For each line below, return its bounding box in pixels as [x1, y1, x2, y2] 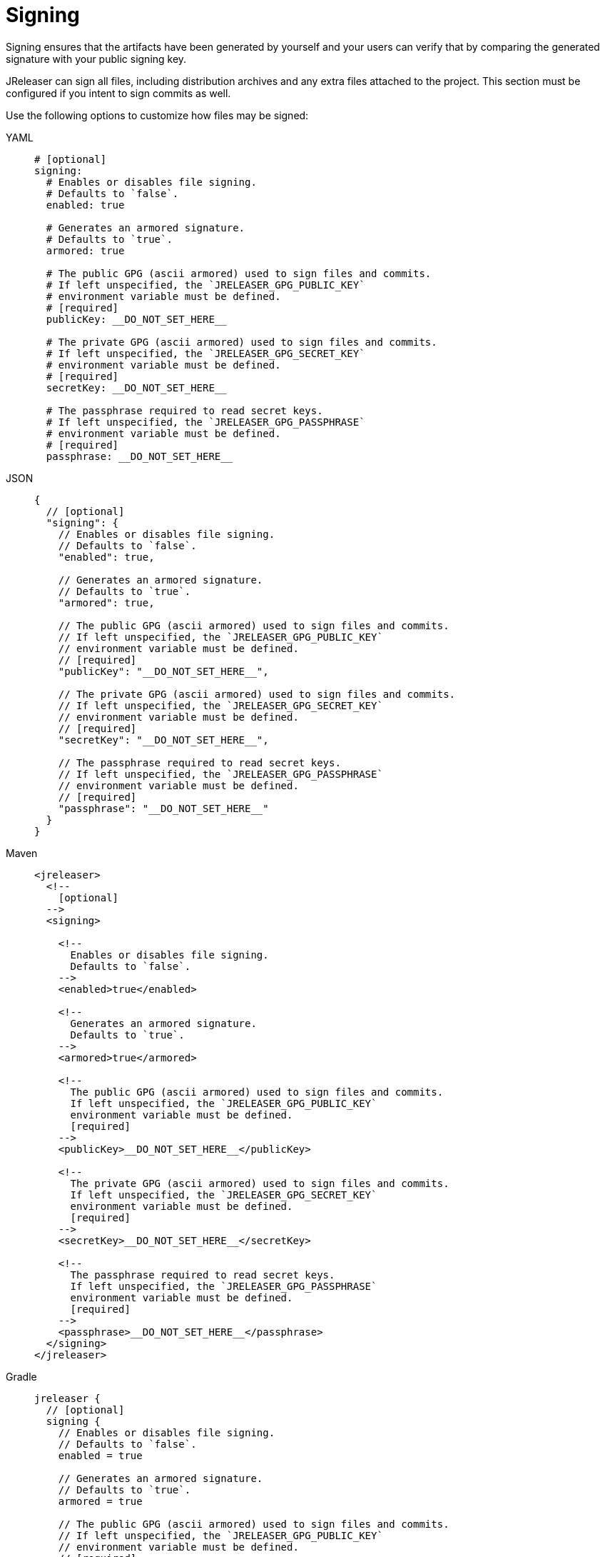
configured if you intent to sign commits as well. [6, 86, 231, 99]
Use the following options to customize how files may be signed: [6, 109, 309, 121]
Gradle [6, 1370, 37, 1383]
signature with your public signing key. [6, 52, 187, 65]
